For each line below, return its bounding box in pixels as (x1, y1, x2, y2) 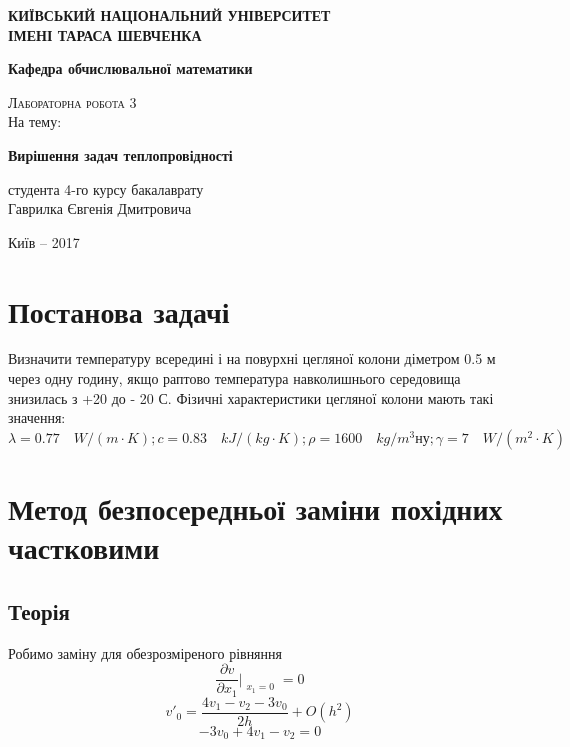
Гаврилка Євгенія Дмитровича (8, 198, 192, 219)
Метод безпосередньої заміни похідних (8, 488, 503, 529)
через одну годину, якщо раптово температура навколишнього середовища (8, 368, 461, 389)
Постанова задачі (8, 290, 230, 331)
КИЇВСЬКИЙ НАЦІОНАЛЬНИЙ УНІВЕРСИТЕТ (8, 5, 331, 25)
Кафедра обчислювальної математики (8, 58, 253, 79)
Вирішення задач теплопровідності (8, 144, 233, 165)
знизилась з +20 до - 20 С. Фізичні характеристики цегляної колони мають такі (8, 387, 494, 408)
